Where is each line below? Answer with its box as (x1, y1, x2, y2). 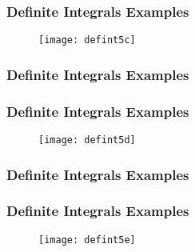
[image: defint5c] (38, 34, 136, 46)
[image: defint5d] (38, 134, 136, 146)
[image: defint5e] (38, 234, 136, 246)
